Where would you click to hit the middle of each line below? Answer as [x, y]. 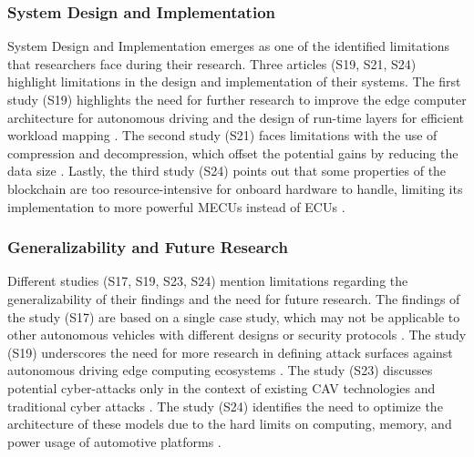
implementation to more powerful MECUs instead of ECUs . [176, 206]
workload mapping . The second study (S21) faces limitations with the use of [222, 135]
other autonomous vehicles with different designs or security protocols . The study [237, 335]
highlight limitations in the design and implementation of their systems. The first [234, 81]
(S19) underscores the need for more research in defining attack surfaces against [230, 352]
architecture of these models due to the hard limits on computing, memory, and [230, 424]
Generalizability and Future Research [148, 247]
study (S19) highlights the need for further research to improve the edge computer [237, 99]
